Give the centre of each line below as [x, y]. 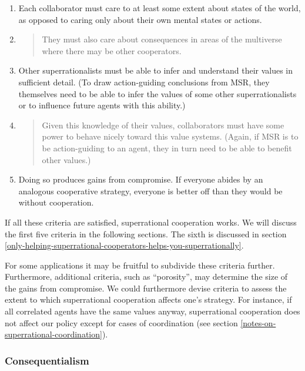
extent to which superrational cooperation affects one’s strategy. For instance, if [148, 299]
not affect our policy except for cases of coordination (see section [121, 322]
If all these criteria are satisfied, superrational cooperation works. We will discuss [151, 222]
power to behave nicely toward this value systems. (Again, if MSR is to [170, 136]
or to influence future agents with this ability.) [102, 105]
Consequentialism [47, 360]
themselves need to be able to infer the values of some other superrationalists [157, 93]
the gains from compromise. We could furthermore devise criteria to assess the [146, 288]
